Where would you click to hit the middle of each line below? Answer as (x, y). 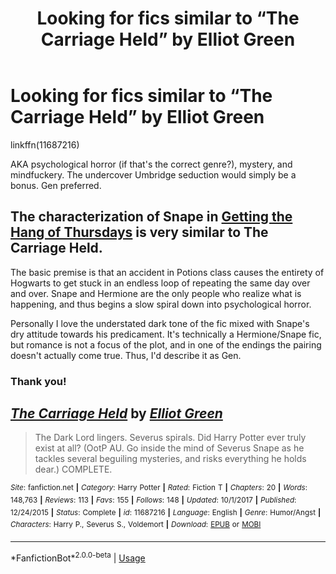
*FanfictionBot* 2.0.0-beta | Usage (78, 557)
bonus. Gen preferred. (56, 185)
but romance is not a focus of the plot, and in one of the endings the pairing (166, 344)
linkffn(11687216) (45, 144)
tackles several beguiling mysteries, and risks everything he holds (170, 459)
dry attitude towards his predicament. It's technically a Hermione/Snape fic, (166, 334)
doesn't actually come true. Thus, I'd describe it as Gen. (126, 355)
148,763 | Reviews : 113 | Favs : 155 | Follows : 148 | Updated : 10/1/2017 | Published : (153, 500)
